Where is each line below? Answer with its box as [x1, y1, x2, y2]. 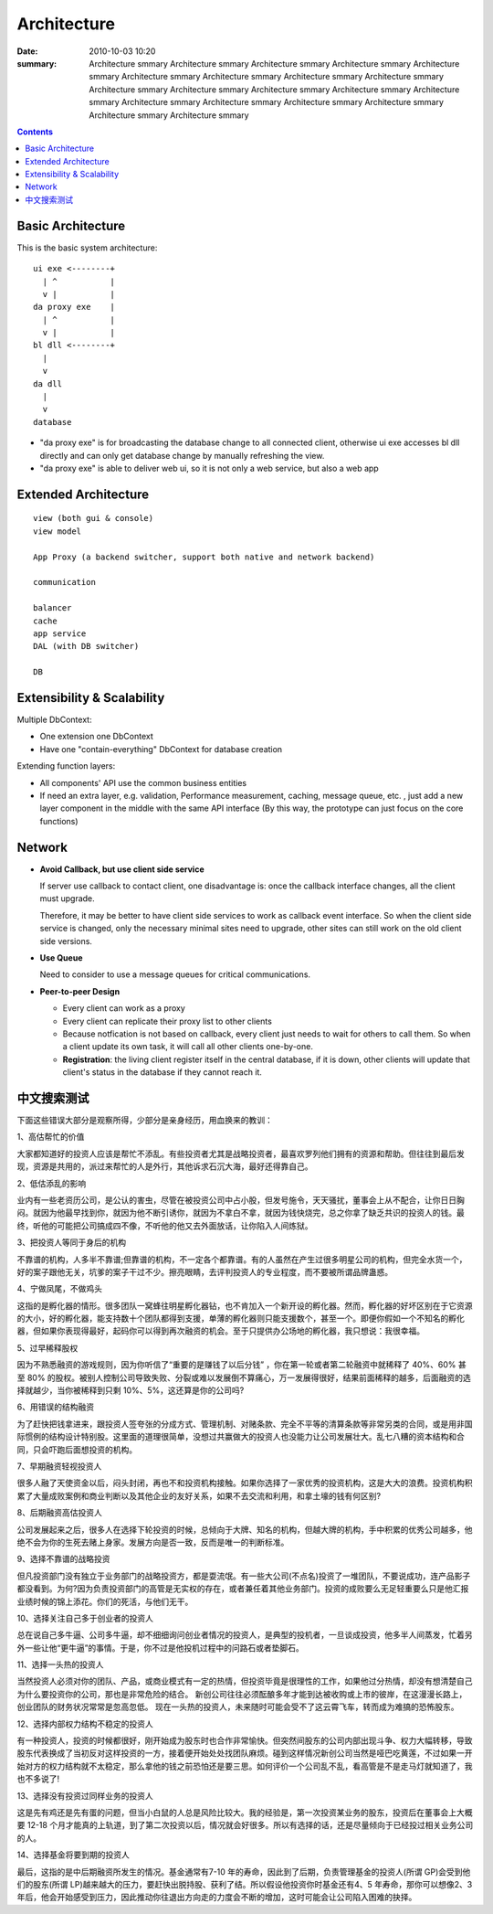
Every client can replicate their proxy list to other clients [62, 1015, 273, 1026]
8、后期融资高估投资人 [16, 1507, 102, 1518]
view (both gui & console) [33, 513, 154, 524]
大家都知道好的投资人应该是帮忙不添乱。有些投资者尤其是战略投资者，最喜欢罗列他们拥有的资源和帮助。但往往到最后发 [16, 1148, 465, 1159]
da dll [33, 378, 63, 388]
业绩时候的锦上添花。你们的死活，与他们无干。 [16, 1596, 194, 1607]
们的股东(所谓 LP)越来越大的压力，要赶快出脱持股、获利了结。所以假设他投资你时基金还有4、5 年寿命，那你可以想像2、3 [16, 1878, 473, 1889]
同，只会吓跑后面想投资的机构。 [16, 1444, 137, 1455]
